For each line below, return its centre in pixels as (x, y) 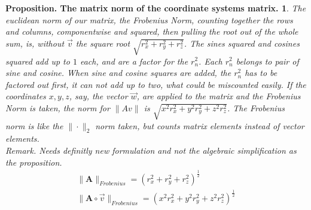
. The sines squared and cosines (242, 43)
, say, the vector (98, 96)
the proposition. (34, 162)
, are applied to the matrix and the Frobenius (219, 96)
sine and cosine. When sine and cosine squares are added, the (118, 73)
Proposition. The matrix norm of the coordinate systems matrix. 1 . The (156, 8)
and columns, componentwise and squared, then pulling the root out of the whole (152, 31)
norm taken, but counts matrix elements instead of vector (200, 125)
